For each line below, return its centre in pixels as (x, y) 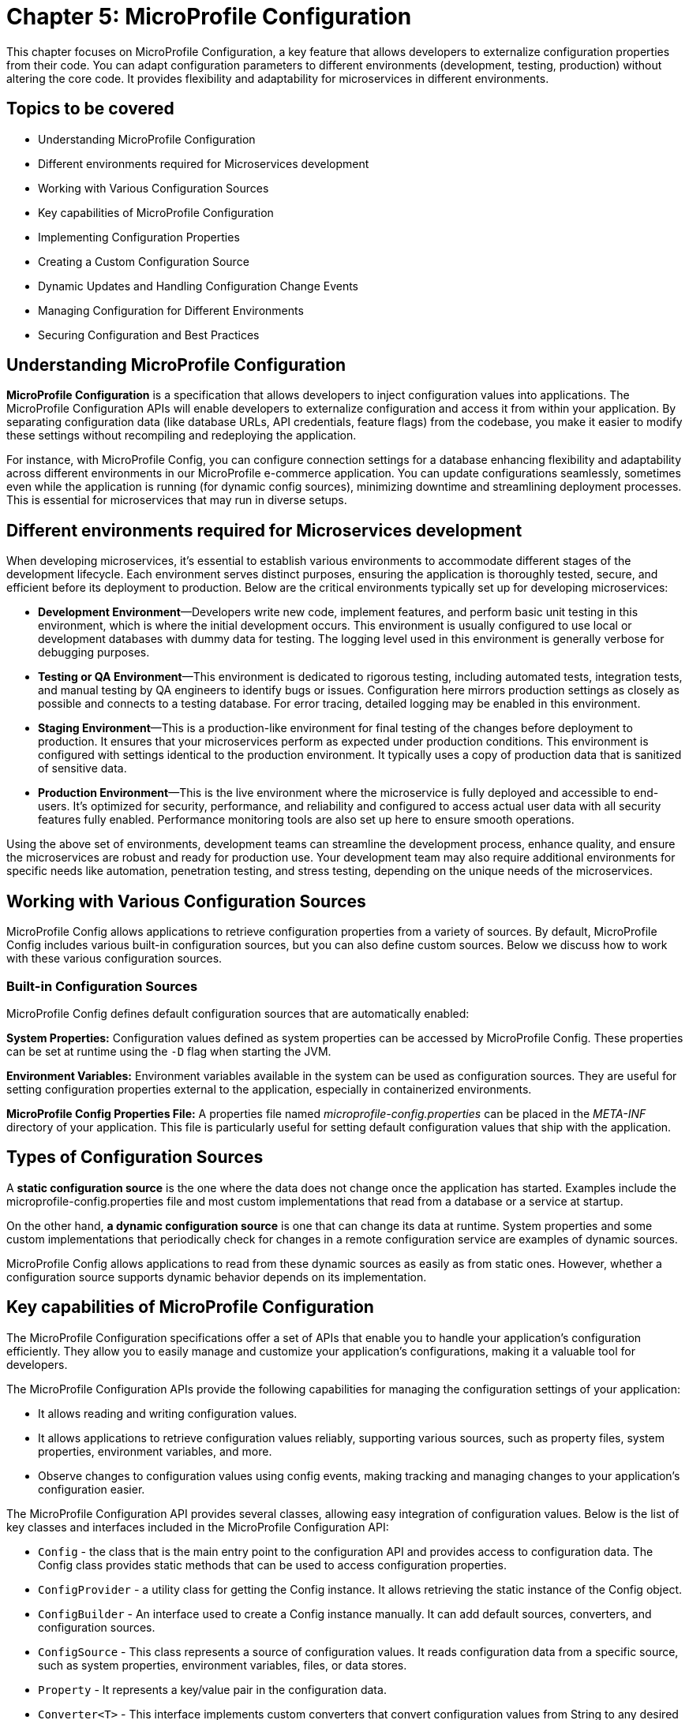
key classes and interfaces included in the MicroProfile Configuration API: (198, 1527)
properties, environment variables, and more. (155, 1451)
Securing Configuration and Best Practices (149, 335)
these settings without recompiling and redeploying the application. (182, 436)
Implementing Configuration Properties (139, 237)
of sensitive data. (82, 768)
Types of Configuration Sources (135, 1157)
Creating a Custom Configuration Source (144, 261)
